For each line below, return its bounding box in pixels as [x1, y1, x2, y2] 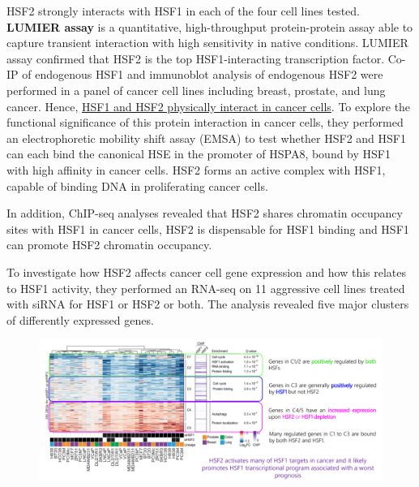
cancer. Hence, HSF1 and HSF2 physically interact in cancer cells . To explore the [6, 97, 411, 114]
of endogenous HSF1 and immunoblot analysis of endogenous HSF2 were [22, 66, 383, 83]
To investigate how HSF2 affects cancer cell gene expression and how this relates [6, 263, 407, 280]
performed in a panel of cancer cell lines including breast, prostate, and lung [6, 81, 386, 98]
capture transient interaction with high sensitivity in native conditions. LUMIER [6, 34, 408, 51]
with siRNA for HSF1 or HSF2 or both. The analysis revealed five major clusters [6, 295, 409, 312]
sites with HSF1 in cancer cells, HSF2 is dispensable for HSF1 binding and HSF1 [6, 220, 409, 237]
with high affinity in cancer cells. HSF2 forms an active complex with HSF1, [6, 161, 386, 178]
